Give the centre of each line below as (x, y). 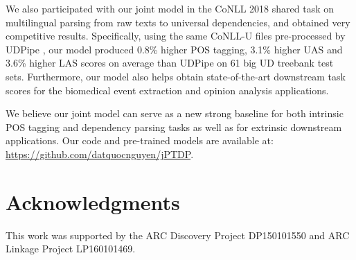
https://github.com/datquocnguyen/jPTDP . (100, 154)
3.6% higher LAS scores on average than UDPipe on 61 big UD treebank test (170, 63)
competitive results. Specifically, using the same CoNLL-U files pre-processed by (176, 36)
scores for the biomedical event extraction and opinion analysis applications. (167, 90)
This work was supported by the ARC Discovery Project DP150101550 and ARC (178, 235)
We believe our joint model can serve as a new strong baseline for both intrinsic (175, 113)
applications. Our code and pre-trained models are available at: (140, 140)
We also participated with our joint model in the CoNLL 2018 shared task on (170, 8)
